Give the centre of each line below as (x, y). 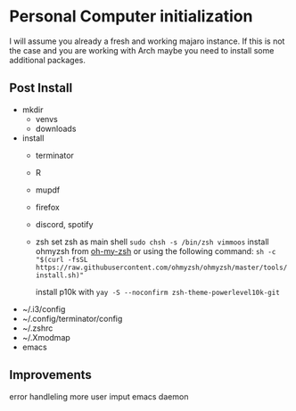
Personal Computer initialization (131, 16)
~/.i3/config (44, 308)
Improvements (50, 375)
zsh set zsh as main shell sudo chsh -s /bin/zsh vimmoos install (152, 242)
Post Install (41, 88)
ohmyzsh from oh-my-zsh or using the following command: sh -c (156, 251)
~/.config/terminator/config (72, 318)
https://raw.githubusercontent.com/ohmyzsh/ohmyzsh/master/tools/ (161, 267)
